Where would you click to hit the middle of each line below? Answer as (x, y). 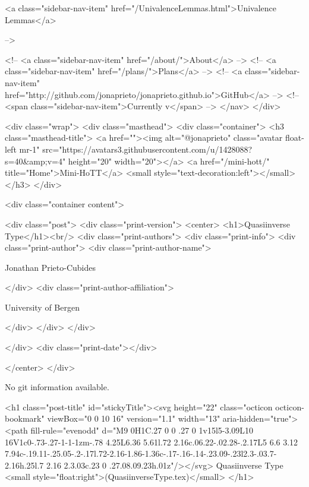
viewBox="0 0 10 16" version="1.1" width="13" (134, 418)
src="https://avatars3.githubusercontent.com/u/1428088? (147, 149)
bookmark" (25, 418)
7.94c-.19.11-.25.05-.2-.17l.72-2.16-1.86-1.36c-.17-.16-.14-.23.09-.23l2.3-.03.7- (141, 453)
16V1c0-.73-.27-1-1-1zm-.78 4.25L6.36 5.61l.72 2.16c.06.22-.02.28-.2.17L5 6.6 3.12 (152, 442)
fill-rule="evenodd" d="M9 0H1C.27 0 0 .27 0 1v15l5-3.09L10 (142, 430)
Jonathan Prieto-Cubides (50, 267)
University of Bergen (42, 307)
